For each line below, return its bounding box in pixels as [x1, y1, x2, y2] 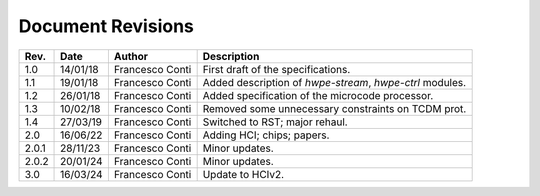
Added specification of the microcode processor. [202, 88, 434, 102]
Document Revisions [18, 15, 194, 37]
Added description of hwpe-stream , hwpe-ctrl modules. [202, 75, 467, 89]
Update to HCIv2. [202, 167, 285, 181]
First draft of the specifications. [202, 62, 351, 76]
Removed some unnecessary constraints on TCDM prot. [202, 101, 467, 115]
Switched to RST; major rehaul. [202, 115, 349, 129]
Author [113, 49, 149, 63]
